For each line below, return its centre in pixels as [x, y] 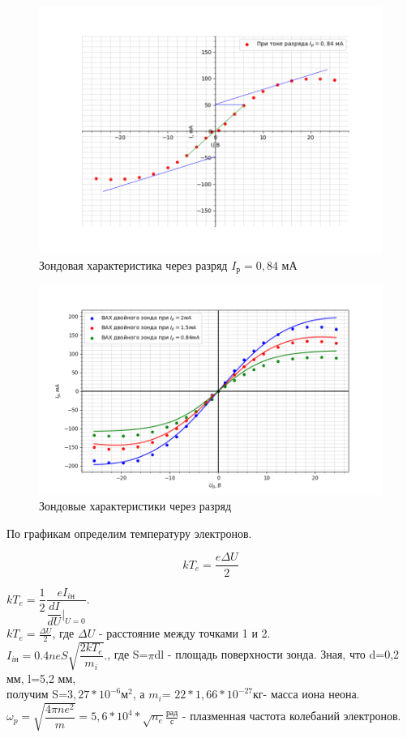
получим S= [37, 694]
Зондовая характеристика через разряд [133, 264]
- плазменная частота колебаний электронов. [291, 716]
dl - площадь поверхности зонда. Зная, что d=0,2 [277, 654]
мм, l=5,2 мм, [41, 678]
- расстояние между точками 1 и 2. [184, 633]
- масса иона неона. [311, 694]
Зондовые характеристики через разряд [135, 506]
